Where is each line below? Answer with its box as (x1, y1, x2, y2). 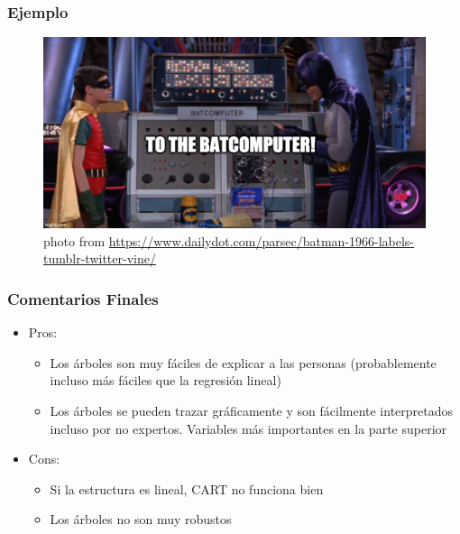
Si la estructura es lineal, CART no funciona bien (50, 479, 324, 498)
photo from (43, 231, 106, 250)
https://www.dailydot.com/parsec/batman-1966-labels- (108, 231, 415, 250)
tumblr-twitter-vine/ (43, 249, 156, 268)
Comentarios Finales (7, 287, 159, 309)
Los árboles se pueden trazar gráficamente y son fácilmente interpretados (50, 401, 454, 419)
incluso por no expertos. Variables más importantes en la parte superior (50, 419, 447, 437)
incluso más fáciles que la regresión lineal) (50, 371, 281, 390)
